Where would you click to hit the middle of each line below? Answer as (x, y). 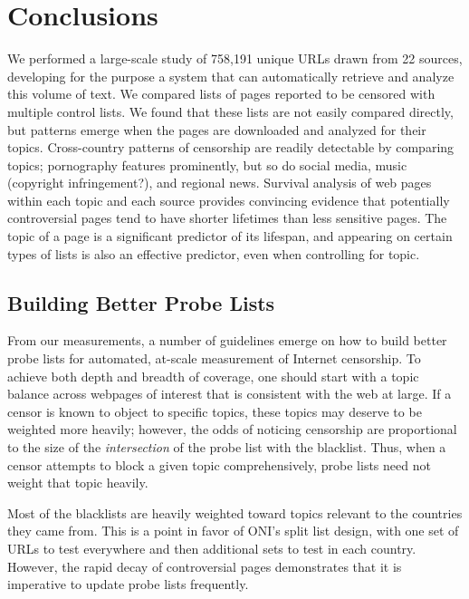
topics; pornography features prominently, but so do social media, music (207, 164)
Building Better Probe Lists (141, 302)
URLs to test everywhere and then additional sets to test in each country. (212, 548)
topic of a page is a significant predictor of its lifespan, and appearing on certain (230, 236)
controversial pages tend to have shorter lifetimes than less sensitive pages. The (227, 218)
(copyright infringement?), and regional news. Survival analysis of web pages (220, 183)
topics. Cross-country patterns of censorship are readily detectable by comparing (231, 147)
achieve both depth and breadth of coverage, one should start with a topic (213, 376)
